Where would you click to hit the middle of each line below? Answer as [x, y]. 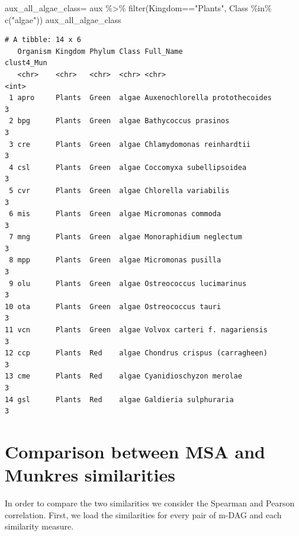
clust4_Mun [26, 63]
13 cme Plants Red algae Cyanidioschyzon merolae [123, 376]
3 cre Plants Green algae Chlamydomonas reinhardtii [130, 144]
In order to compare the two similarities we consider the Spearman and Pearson [150, 503]
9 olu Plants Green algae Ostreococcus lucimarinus [128, 283]
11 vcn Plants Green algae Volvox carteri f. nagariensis [136, 330]
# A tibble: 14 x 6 [43, 40]
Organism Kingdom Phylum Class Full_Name [100, 51]
